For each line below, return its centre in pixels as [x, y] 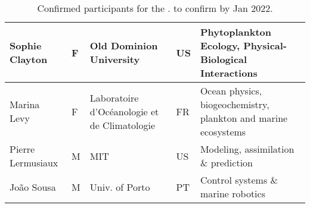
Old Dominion [124, 45]
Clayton [29, 59]
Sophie [26, 45]
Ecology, [220, 45]
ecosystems [223, 132]
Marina [25, 104]
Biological [224, 59]
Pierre [22, 149]
